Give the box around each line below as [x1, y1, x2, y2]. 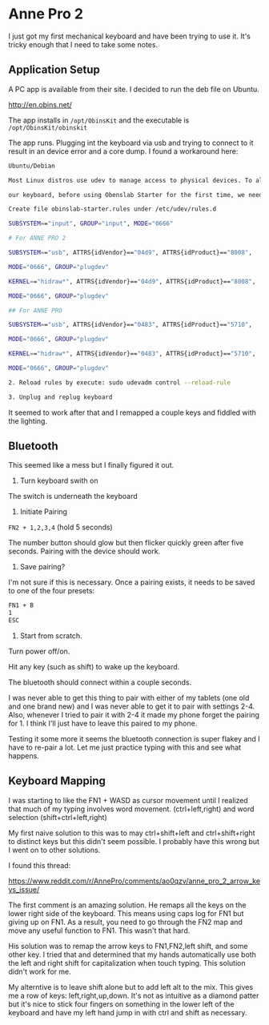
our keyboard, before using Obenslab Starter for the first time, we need [8, 191, 263, 199]
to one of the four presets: [8, 586, 94, 596]
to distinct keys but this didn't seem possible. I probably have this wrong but [8, 836, 260, 846]
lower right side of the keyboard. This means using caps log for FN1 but [8, 908, 244, 918]
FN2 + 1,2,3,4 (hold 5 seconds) [8, 522, 114, 533]
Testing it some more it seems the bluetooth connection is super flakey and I [8, 734, 260, 744]
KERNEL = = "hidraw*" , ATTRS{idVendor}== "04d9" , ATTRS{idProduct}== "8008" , [8, 277, 256, 285]
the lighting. [8, 416, 48, 425]
